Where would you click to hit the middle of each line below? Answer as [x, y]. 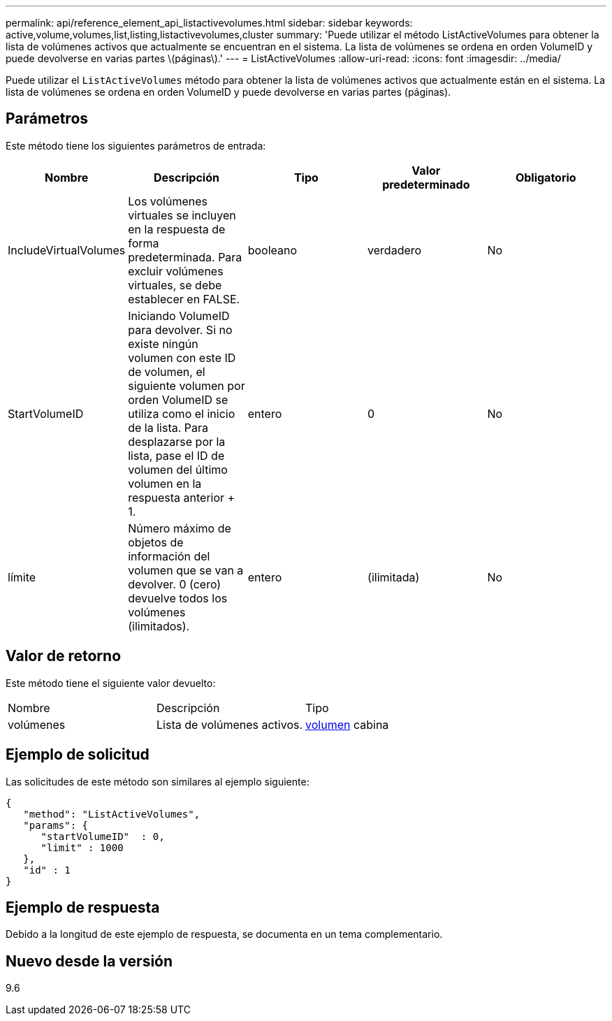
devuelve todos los [178, 598]
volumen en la [165, 483]
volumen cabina [347, 724]
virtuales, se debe [175, 285]
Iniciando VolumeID [179, 316]
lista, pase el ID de [176, 455]
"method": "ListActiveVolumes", [112, 814]
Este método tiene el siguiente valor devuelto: [111, 683]
